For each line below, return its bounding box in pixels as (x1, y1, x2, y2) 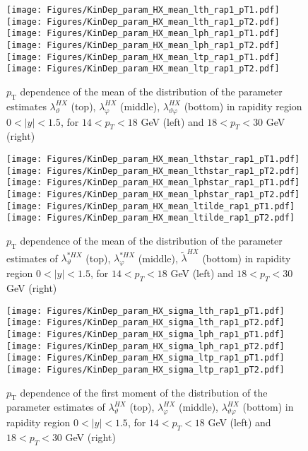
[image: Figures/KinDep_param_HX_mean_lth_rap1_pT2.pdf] (6, 16, 280, 27)
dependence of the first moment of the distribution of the (20, 385, 268, 399)
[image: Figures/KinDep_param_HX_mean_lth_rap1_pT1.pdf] (6, 5, 280, 15)
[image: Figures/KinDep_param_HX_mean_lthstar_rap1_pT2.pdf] (6, 165, 300, 176)
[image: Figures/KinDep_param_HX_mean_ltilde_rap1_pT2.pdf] (6, 213, 295, 223)
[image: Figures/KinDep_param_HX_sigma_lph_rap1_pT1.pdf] (6, 329, 285, 339)
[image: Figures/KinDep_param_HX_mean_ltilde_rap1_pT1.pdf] (6, 201, 295, 211)
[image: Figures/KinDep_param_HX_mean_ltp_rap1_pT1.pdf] (6, 52, 280, 62)
